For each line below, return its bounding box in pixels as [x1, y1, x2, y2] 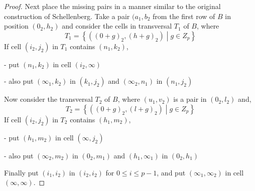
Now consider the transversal [4, 94, 93, 104]
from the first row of [153, 11, 215, 21]
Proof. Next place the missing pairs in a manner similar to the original [4, 1, 221, 11]
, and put [157, 167, 186, 177]
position [4, 21, 29, 31]
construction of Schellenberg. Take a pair [4, 11, 130, 21]
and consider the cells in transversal [62, 21, 172, 31]
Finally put [4, 167, 39, 177]
